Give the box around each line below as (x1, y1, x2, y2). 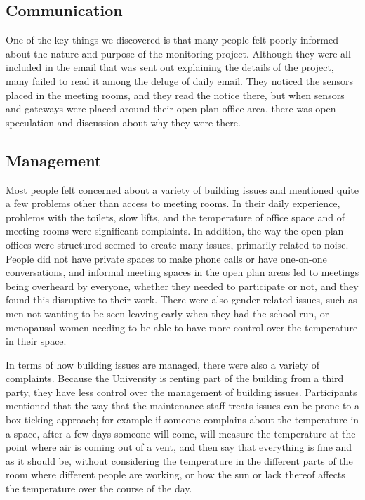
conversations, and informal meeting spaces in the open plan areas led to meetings (6, 265, 359, 279)
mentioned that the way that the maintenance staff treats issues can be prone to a (6, 398, 360, 413)
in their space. (6, 334, 67, 348)
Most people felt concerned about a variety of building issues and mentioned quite (6, 182, 359, 197)
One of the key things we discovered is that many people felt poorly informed (6, 32, 339, 47)
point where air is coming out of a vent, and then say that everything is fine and (6, 440, 352, 454)
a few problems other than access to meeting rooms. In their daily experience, (6, 196, 340, 211)
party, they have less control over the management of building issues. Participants (6, 384, 357, 399)
